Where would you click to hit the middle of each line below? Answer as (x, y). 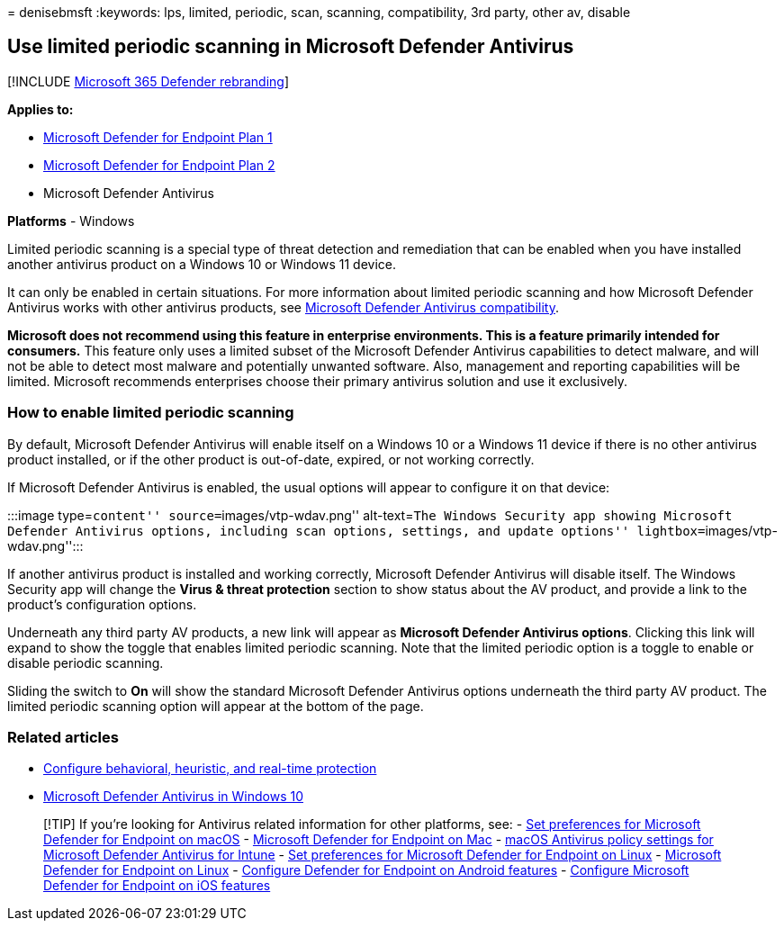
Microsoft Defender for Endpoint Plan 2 (159, 165)
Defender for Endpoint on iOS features (157, 886)
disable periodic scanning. (86, 662)
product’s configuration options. (102, 604)
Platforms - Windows (71, 221)
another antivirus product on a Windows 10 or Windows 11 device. (202, 264)
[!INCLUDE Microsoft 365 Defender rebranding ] (149, 81)
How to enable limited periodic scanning (151, 413)
